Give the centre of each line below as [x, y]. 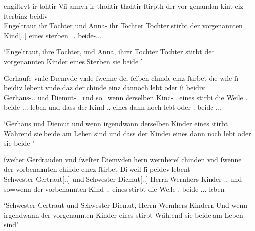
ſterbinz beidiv [26, 16]
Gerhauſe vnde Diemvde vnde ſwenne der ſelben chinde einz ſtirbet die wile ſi [121, 78]
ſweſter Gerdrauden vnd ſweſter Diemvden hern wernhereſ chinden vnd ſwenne [123, 159]
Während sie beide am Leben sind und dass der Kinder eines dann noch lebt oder [127, 133]
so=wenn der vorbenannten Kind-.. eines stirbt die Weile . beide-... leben [114, 188]
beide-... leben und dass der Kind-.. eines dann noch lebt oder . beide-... [113, 107]
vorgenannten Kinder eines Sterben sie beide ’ [73, 61]
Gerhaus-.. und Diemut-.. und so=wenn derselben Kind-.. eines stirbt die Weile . [126, 97]
